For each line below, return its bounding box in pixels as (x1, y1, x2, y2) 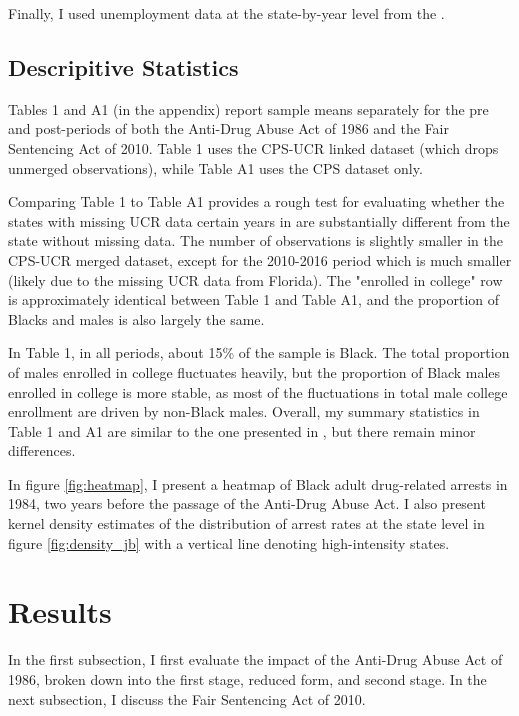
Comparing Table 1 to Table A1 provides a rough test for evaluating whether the (8, 191, 505, 212)
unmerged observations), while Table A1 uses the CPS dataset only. (8, 157, 423, 178)
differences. (8, 440, 76, 461)
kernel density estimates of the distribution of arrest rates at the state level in (8, 513, 485, 534)
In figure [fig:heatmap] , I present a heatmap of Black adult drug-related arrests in (8, 473, 508, 494)
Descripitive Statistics (8, 51, 239, 82)
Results (8, 591, 112, 632)
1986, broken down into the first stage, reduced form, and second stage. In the (8, 668, 487, 689)
